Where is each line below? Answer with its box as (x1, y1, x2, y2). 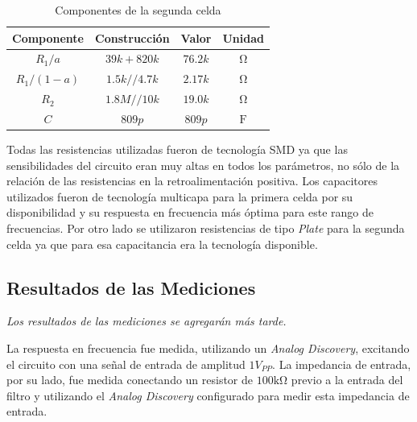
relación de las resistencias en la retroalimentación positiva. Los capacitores (6, 172, 378, 189)
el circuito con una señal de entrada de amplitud (6, 355, 246, 372)
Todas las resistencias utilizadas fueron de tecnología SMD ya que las (6, 141, 348, 158)
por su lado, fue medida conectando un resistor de (6, 371, 254, 388)
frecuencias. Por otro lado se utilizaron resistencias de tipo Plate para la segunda (6, 220, 405, 237)
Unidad (222, 29, 264, 46)
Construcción (95, 29, 170, 46)
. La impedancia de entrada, (272, 355, 411, 372)
